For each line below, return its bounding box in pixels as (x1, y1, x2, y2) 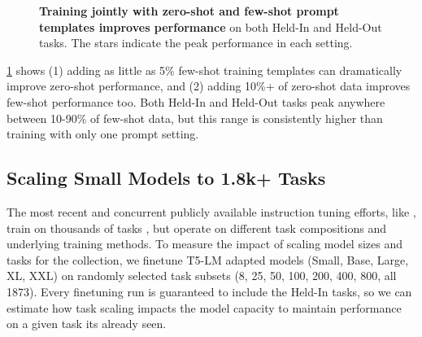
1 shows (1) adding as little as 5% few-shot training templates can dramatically (7, 61, 402, 78)
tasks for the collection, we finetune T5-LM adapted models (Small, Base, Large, (7, 251, 409, 268)
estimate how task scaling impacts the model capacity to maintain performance (7, 299, 402, 316)
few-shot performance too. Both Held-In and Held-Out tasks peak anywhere (7, 93, 385, 110)
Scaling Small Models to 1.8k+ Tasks (7, 165, 326, 190)
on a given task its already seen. (7, 315, 167, 332)
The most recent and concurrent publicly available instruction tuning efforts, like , (7, 203, 416, 220)
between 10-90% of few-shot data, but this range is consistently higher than (7, 109, 383, 126)
